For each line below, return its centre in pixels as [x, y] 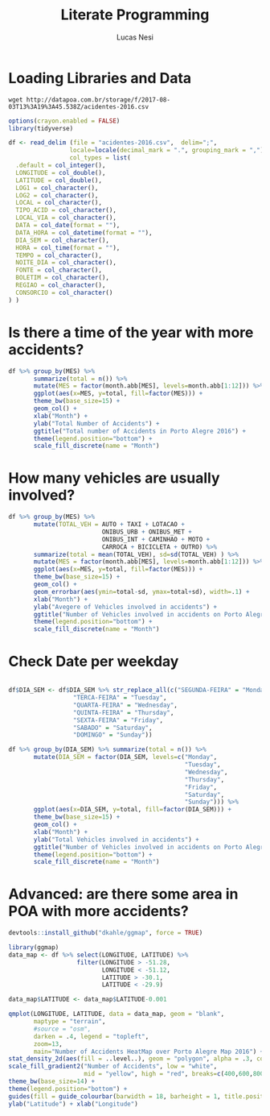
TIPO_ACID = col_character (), [66, 210]
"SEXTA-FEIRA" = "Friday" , [118, 720]
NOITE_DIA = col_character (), [66, 263]
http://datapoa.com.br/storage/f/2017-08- [98, 100]
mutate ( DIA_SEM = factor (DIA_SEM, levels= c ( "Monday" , [125, 757]
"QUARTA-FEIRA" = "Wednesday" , [125, 705]
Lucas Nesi [135, 37]
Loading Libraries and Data [100, 78]
